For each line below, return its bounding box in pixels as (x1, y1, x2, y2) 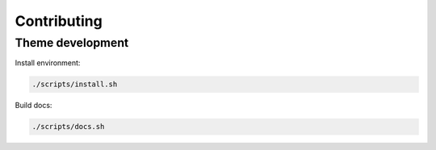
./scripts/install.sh (31, 80, 118, 89)
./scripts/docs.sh (31, 122, 105, 131)
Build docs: (15, 101, 52, 110)
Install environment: (15, 58, 81, 68)
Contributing (15, 12, 103, 30)
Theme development (15, 35, 129, 50)
